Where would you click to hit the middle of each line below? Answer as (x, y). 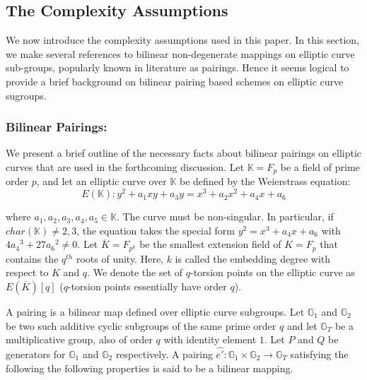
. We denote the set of (135, 272)
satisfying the (319, 354)
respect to (27, 272)
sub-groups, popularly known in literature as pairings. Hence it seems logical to (177, 67)
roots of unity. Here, (120, 258)
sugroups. (26, 95)
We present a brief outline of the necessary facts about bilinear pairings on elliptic (184, 153)
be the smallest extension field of (210, 244)
